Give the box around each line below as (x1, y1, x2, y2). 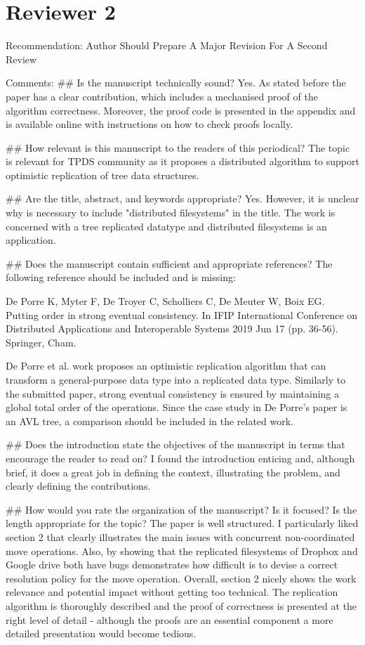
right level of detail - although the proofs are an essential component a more (6, 612, 333, 627)
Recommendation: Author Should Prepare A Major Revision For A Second (6, 38, 328, 53)
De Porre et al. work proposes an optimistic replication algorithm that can (6, 358, 326, 373)
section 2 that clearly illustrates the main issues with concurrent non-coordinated (6, 529, 355, 544)
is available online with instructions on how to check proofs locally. (6, 117, 293, 131)
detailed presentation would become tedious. (6, 626, 197, 641)
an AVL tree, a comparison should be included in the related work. (6, 413, 294, 428)
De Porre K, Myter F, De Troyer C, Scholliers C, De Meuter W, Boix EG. (6, 294, 325, 308)
